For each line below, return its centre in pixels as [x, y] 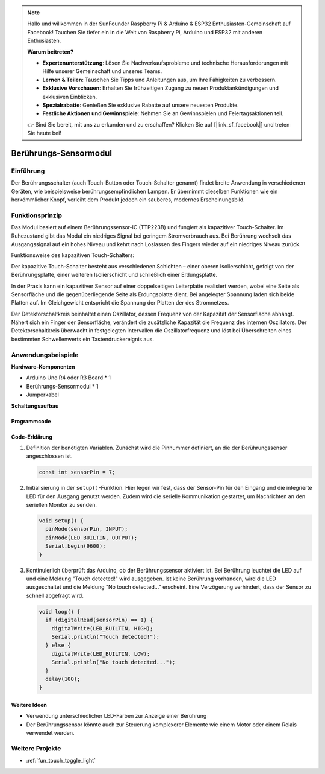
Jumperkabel [43, 395]
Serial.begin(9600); [76, 546]
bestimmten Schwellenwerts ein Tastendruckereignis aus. [83, 339]
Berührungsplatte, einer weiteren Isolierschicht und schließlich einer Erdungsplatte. [114, 275]
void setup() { [61, 521]
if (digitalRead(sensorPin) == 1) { [99, 620]
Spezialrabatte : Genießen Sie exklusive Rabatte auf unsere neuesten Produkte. [141, 105]
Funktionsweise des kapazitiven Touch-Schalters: [73, 255]
